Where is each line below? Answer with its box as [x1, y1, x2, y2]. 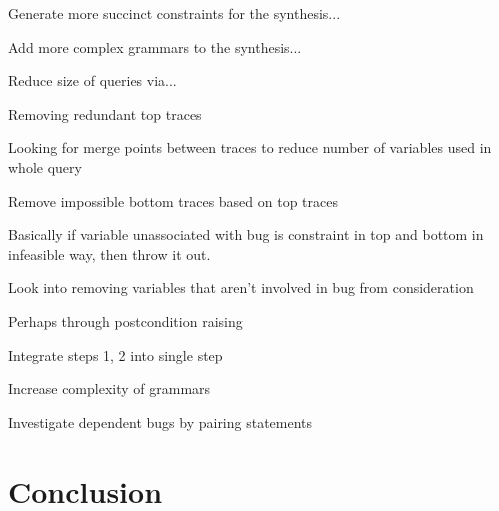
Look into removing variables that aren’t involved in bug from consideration [8, 277, 474, 298]
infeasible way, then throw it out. [8, 243, 211, 264]
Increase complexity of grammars [8, 378, 211, 399]
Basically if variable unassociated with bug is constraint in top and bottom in [8, 224, 484, 245]
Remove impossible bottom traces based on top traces [8, 190, 338, 211]
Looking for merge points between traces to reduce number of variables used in [8, 137, 492, 158]
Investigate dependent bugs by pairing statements [8, 411, 313, 432]
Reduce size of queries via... [8, 70, 177, 91]
